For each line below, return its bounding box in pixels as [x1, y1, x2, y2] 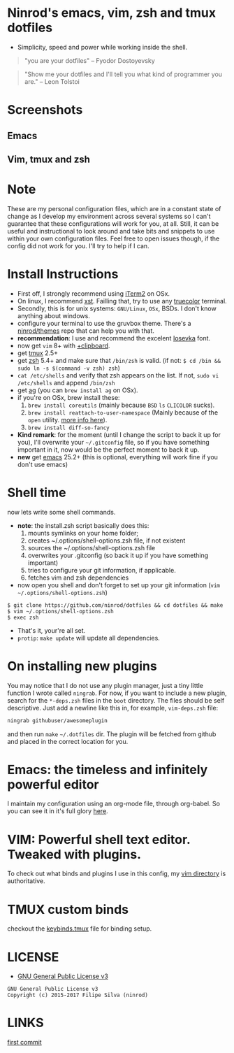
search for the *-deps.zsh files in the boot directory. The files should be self [7, 696, 225, 704]
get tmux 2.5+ [17, 348, 58, 357]
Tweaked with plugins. [7, 846, 142, 862]
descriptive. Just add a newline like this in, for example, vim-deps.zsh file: [7, 703, 219, 712]
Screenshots [7, 102, 83, 118]
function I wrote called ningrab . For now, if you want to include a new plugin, [7, 689, 227, 697]
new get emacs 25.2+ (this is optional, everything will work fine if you [17, 452, 219, 461]
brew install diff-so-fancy [27, 424, 110, 431]
